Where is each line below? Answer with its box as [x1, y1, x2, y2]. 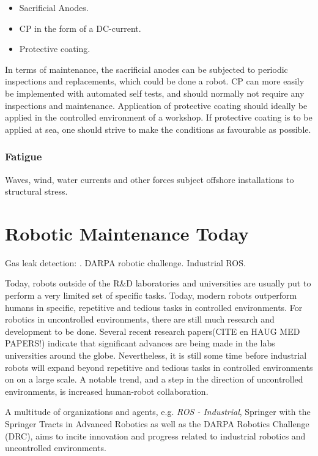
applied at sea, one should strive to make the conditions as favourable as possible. [5, 122, 311, 135]
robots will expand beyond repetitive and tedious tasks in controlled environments [5, 361, 313, 373]
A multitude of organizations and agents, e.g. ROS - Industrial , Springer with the [5, 405, 311, 418]
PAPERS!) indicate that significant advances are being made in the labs [5, 337, 275, 349]
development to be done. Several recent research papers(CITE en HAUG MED [5, 324, 300, 337]
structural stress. [5, 185, 68, 198]
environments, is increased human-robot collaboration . [5, 384, 209, 397]
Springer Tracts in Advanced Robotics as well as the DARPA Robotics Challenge [5, 417, 309, 430]
